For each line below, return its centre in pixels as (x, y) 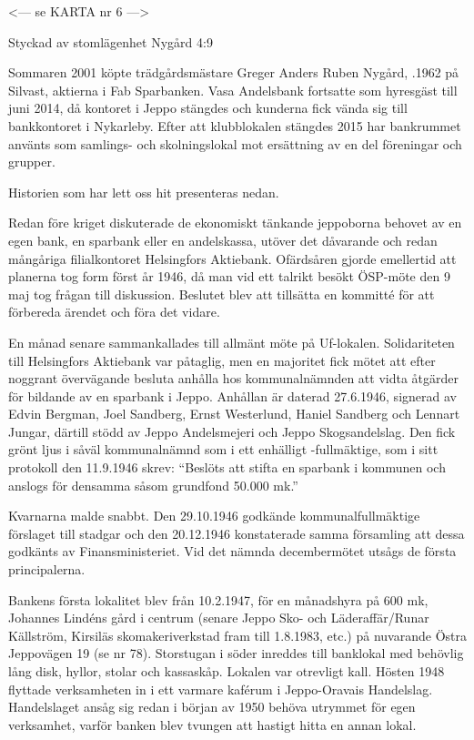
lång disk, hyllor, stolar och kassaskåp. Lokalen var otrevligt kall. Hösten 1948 (227, 671)
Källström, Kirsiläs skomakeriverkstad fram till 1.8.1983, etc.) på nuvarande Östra (237, 635)
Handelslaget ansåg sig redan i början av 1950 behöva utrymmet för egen (212, 707)
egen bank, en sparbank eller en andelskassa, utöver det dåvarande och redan (223, 240)
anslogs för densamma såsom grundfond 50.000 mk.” (153, 485)
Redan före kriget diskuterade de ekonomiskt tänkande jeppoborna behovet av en (235, 223)
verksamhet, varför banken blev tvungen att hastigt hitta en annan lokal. (212, 724)
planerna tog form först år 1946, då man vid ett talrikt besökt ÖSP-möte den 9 (229, 276)
